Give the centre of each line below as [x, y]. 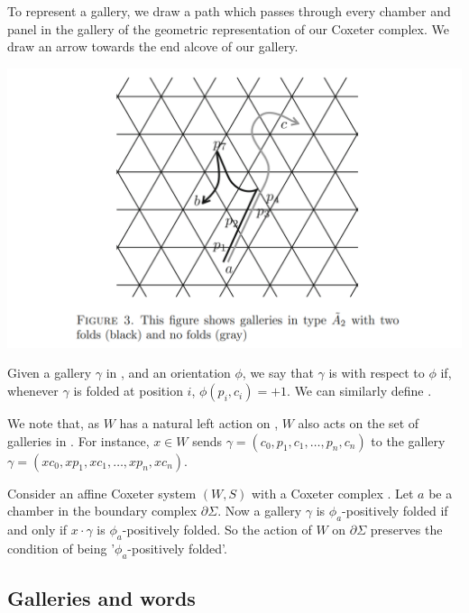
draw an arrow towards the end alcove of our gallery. [153, 46]
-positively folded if [395, 511]
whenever [33, 391]
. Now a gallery [260, 511]
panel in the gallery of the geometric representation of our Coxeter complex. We [228, 28]
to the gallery [408, 440]
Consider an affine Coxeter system [102, 493]
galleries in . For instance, [78, 440]
